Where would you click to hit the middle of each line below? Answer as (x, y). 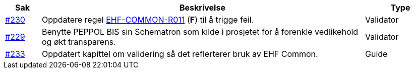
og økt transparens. (79, 42)
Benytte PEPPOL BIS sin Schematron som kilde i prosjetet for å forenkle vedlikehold (200, 32)
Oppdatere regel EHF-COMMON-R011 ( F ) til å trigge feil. (148, 20)
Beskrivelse (202, 8)
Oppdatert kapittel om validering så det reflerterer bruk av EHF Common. (180, 54)
